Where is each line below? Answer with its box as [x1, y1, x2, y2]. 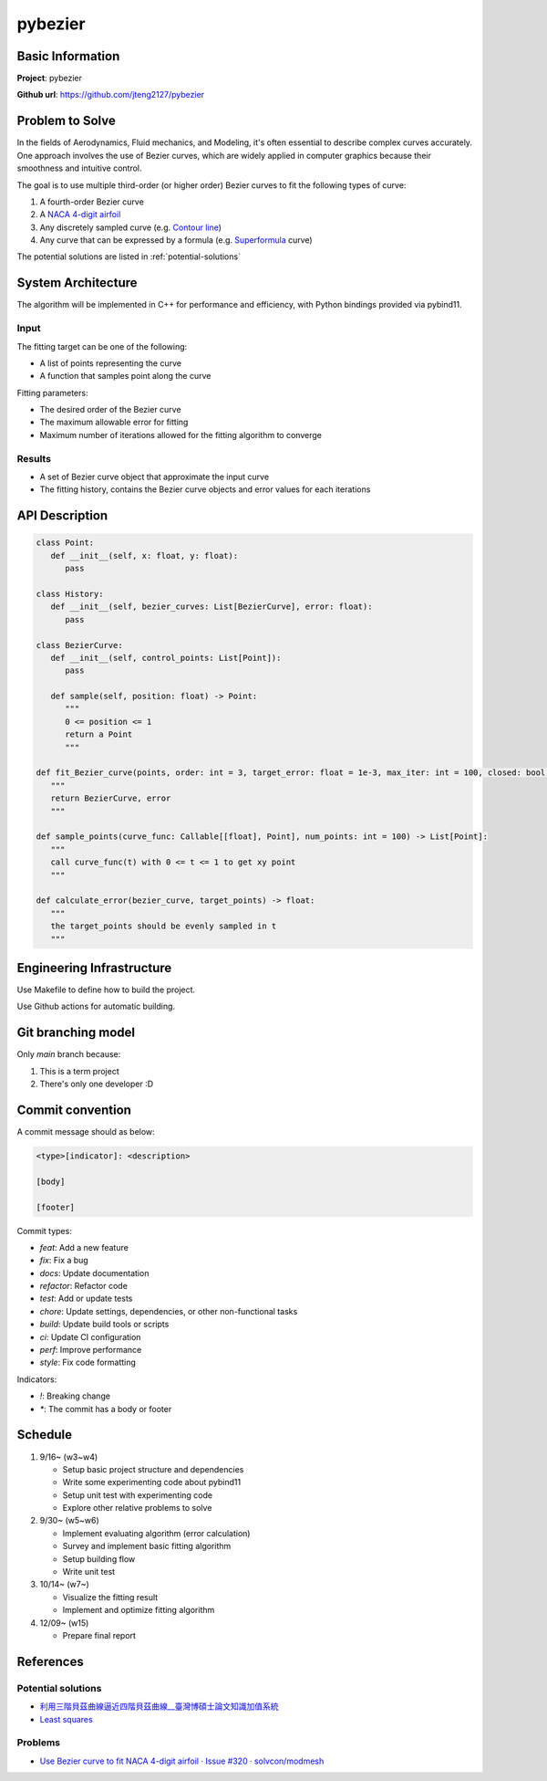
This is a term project [39, 1065, 119, 1076]
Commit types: [16, 1225, 72, 1236]
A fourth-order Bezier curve [39, 196, 145, 207]
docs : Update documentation [39, 1267, 150, 1278]
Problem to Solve [16, 113, 116, 129]
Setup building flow [62, 1553, 136, 1565]
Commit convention [16, 1102, 132, 1117]
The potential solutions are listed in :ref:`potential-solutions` [16, 251, 242, 262]
